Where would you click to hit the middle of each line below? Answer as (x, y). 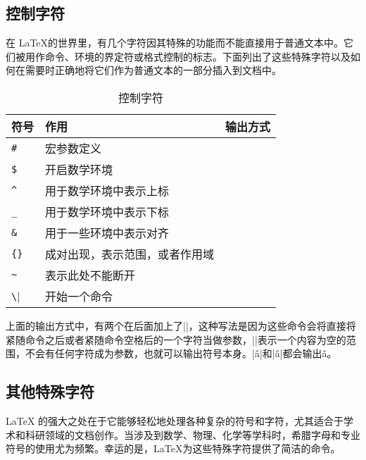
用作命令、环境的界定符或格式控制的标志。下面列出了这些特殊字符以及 (188, 56)
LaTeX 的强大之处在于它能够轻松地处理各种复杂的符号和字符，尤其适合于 (175, 420)
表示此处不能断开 (90, 275)
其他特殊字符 (50, 391)
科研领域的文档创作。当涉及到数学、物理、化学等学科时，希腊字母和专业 (193, 434)
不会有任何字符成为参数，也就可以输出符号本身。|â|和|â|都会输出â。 (181, 353)
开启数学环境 (79, 169)
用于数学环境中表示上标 (107, 190)
